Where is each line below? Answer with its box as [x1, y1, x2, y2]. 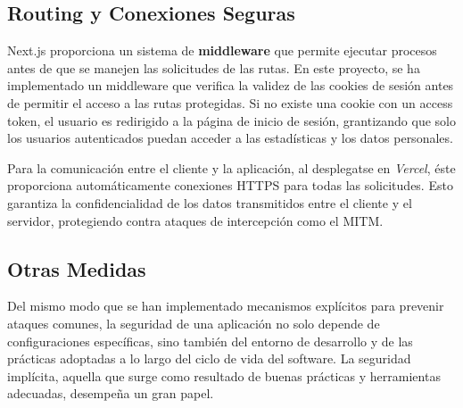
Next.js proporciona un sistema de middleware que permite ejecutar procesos [7, 41, 437, 60]
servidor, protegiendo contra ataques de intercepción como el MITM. [7, 211, 384, 229]
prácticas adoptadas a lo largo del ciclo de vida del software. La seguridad [7, 349, 411, 368]
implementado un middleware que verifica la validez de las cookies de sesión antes [7, 76, 454, 95]
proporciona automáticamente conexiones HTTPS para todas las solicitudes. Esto [7, 176, 453, 195]
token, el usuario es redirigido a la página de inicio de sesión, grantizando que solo [7, 111, 456, 129]
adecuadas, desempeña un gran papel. [7, 384, 214, 403]
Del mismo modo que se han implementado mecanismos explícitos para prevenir [7, 296, 444, 315]
